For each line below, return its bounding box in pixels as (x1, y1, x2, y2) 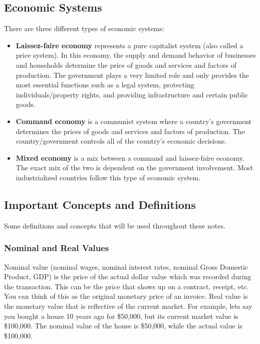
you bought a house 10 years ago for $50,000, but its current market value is (4, 310, 238, 321)
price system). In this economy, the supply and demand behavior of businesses (16, 50, 256, 60)
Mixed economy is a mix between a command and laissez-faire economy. (16, 152, 244, 163)
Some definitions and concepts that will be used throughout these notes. (4, 220, 225, 231)
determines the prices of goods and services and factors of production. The (16, 126, 245, 136)
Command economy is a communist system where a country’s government (16, 116, 252, 126)
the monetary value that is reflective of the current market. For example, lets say (4, 300, 252, 311)
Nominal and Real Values (4, 242, 109, 254)
